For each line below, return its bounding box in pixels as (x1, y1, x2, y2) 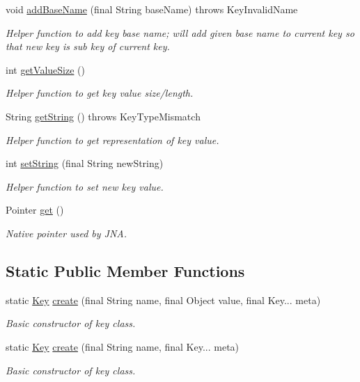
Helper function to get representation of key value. (6, 132, 219, 147)
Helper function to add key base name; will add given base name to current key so (6, 25, 354, 40)
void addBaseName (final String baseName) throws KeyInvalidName (6, 2, 298, 16)
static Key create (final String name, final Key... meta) (6, 339, 240, 353)
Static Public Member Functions (6, 260, 245, 281)
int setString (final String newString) (6, 156, 164, 170)
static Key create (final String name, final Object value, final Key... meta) (6, 292, 321, 307)
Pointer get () (6, 202, 64, 217)
